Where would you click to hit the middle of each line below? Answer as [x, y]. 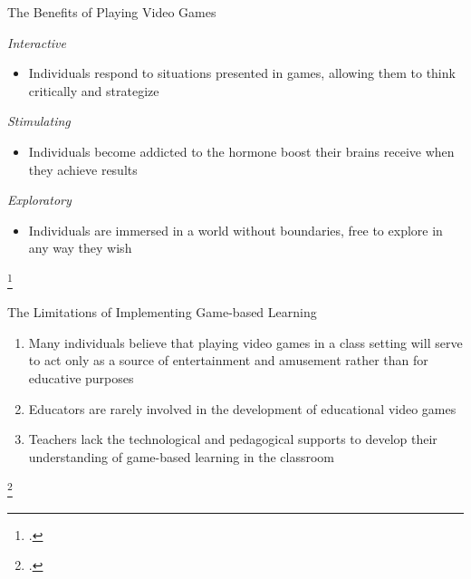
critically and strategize [94, 90]
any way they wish [80, 248]
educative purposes [81, 377]
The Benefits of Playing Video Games [112, 12]
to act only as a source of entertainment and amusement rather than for [228, 360]
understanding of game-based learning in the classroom [182, 456]
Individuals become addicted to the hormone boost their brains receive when [241, 151]
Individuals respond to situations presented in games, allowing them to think [242, 73]
